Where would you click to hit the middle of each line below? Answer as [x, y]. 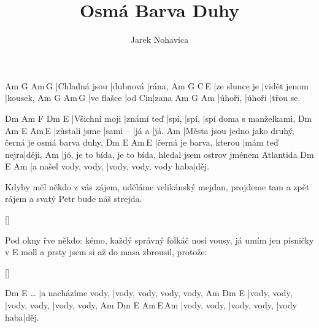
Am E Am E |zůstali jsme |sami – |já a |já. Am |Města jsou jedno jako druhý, [150, 130]
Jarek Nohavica [159, 39]
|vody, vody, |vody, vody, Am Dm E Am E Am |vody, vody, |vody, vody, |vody [151, 305]
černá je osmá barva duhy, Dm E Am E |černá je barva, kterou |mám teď [142, 142]
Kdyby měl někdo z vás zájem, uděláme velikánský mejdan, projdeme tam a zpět [157, 186]
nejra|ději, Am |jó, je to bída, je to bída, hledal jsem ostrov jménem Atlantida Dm [159, 154]
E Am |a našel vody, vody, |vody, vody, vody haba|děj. [107, 166]
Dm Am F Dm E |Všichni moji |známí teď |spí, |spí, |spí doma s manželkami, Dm [159, 118]
